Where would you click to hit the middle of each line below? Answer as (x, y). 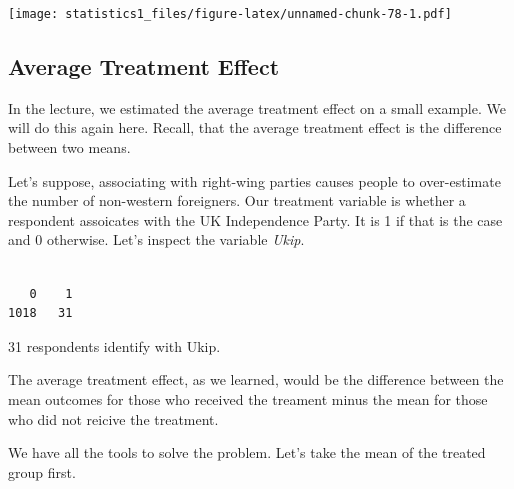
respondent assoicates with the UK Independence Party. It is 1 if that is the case (255, 219)
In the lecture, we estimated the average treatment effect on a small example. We (257, 107)
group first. (42, 471)
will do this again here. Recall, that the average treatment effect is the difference (255, 127)
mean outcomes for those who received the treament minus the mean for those (248, 398)
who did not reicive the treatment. (113, 418)
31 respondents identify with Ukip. (114, 345)
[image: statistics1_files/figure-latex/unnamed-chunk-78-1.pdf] (230, 14)
